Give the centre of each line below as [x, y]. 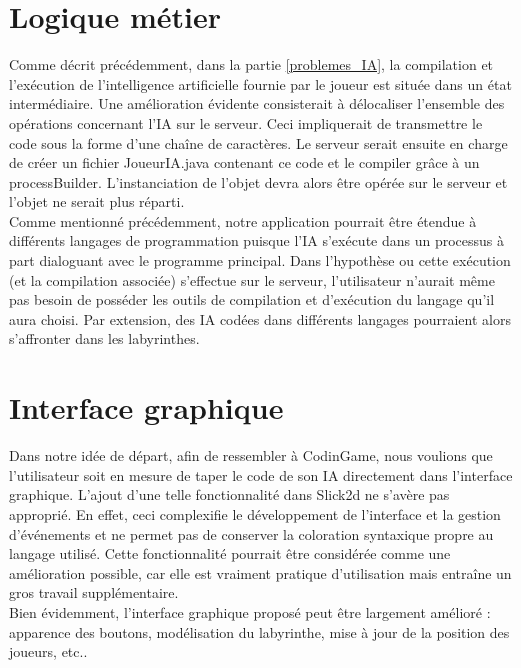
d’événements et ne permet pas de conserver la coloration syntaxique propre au [251, 533]
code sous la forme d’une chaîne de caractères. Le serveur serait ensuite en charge [258, 142]
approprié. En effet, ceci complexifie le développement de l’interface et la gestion [255, 513]
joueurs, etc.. [48, 651]
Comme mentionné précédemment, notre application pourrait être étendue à [243, 220]
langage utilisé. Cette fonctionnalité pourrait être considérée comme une [230, 553]
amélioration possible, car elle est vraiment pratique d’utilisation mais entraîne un [260, 572]
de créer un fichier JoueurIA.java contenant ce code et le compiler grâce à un [244, 162]
